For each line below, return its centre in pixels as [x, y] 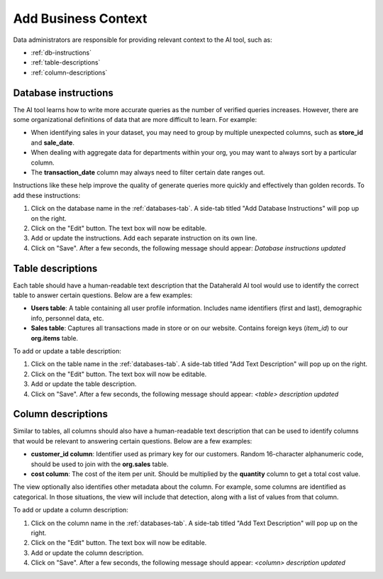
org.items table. [54, 338]
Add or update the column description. [87, 553]
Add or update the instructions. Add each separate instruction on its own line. [144, 238]
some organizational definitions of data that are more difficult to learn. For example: [135, 120]
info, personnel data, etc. [67, 318]
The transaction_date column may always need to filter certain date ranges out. [148, 172]
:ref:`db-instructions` [61, 53]
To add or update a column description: [71, 510]
